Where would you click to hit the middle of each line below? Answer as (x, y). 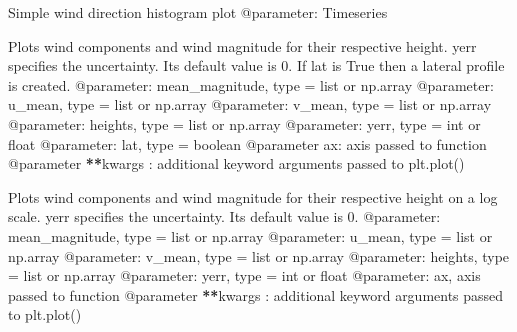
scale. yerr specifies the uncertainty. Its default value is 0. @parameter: (224, 216)
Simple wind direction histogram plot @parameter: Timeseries (198, 12)
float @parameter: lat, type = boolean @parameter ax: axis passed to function (247, 143)
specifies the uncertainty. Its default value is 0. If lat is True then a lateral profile (256, 65)
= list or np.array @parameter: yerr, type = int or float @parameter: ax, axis (244, 275)
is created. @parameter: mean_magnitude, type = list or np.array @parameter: (251, 84)
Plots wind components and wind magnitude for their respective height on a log (253, 196)
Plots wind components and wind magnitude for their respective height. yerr (242, 45)
